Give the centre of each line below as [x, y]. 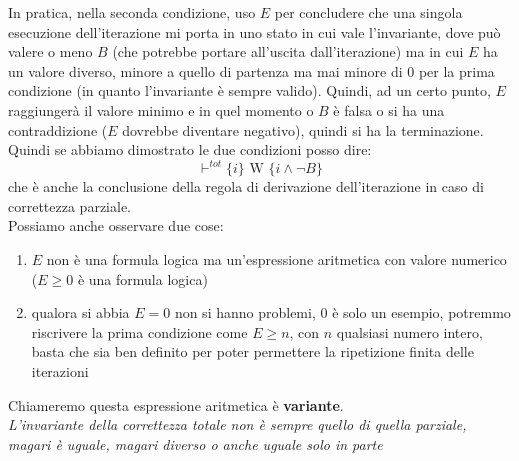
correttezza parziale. [69, 205]
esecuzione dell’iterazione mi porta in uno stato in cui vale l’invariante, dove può [254, 31]
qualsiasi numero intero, [409, 331]
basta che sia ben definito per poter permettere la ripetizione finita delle [252, 351]
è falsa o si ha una [389, 109]
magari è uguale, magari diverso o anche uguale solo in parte [195, 443]
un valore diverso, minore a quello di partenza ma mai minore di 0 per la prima [251, 70]
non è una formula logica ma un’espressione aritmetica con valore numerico [276, 259]
